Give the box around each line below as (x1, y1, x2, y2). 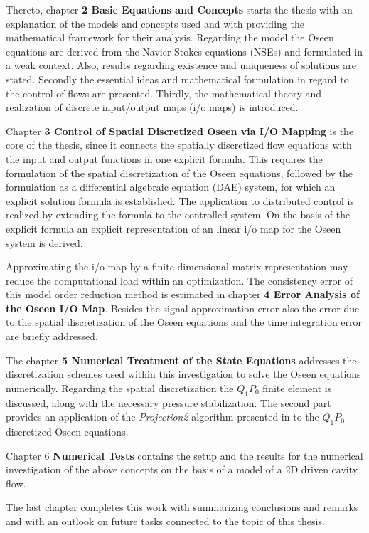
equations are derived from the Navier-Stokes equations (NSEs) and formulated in (6, 43, 363, 58)
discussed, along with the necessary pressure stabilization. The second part (6, 395, 331, 410)
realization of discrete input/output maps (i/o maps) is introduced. (6, 100, 299, 115)
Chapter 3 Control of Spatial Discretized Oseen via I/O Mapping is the (6, 123, 354, 138)
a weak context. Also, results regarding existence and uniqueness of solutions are (6, 58, 357, 73)
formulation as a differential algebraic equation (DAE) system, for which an (6, 179, 336, 194)
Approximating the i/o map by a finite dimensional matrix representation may (6, 259, 348, 274)
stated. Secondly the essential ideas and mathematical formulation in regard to (6, 71, 349, 86)
